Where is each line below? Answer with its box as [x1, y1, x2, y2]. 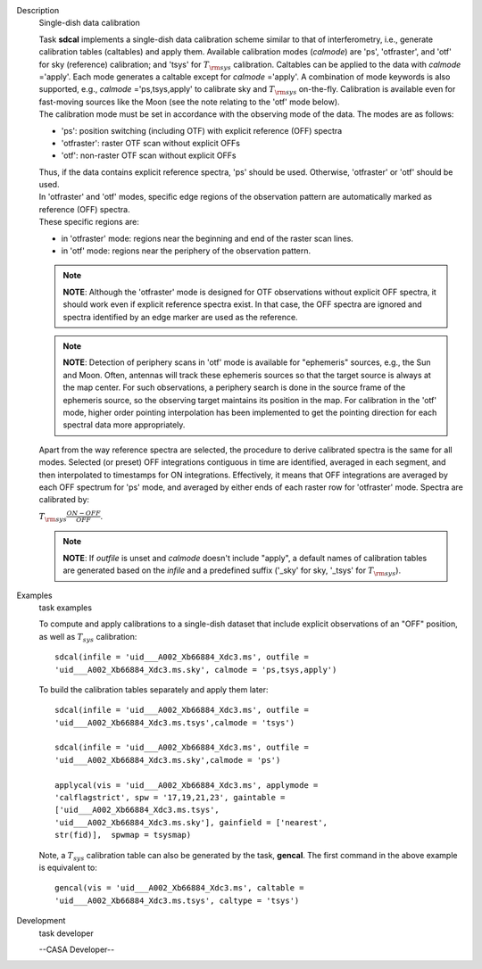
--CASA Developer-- [38, 944, 115, 955]
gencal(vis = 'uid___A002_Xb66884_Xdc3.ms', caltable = [54, 883, 304, 893]
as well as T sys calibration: [38, 631, 137, 644]
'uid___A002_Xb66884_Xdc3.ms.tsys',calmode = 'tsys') [54, 717, 295, 727]
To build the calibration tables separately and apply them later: [38, 683, 269, 695]
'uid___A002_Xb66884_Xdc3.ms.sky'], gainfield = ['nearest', [54, 817, 328, 827]
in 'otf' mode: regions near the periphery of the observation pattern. [61, 245, 312, 256]
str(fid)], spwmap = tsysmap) [54, 830, 192, 841]
